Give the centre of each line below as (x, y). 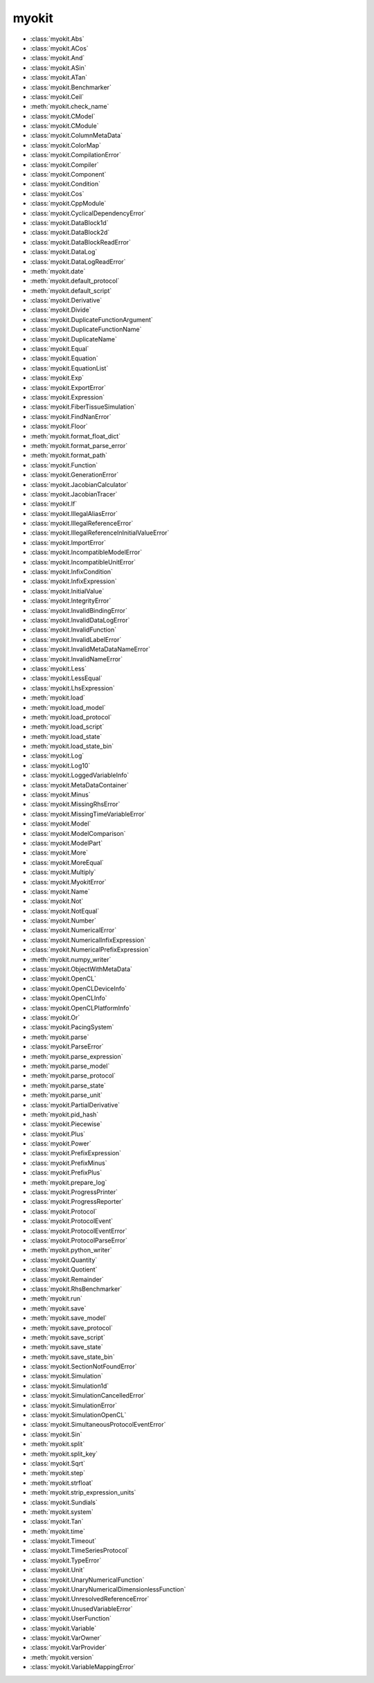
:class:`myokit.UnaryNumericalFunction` (87, 1580)
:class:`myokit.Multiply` (63, 872)
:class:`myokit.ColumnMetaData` (76, 136)
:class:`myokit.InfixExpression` (73, 581)
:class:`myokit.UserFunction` (71, 1619)
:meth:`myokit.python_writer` (71, 1250)
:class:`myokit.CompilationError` (75, 155)
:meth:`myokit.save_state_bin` (72, 1357)
